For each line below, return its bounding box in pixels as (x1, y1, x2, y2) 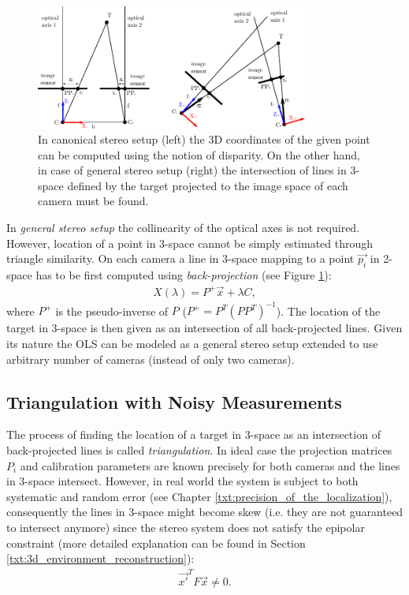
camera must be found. (38, 193, 149, 209)
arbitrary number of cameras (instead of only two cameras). (6, 350, 295, 367)
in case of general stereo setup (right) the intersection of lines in (38, 162, 347, 178)
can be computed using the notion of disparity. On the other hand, (38, 146, 361, 163)
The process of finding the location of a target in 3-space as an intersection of (6, 426, 381, 443)
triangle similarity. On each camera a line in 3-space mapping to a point (6, 250, 355, 267)
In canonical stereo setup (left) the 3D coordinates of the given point (38, 131, 370, 148)
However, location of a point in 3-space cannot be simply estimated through (6, 234, 374, 251)
